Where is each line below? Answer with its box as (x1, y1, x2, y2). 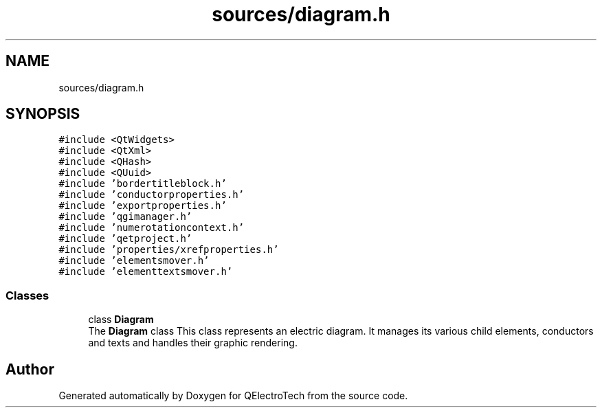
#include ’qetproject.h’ (58, 233, 192, 245)
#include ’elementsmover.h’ (58, 255, 210, 267)
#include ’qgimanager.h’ (58, 211, 192, 223)
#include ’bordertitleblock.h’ (58, 178, 227, 190)
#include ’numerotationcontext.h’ (58, 222, 245, 234)
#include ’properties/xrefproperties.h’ (58, 244, 279, 256)
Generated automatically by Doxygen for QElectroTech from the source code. (58, 390, 408, 402)
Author (5, 360, 54, 378)
